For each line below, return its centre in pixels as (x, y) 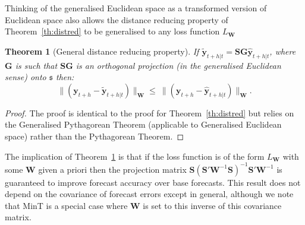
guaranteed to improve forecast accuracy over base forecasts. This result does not (153, 182)
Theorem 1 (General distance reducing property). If (102, 51)
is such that (36, 65)
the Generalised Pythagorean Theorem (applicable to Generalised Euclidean (143, 124)
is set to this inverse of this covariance (212, 205)
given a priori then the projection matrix (112, 169)
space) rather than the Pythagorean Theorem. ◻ (94, 136)
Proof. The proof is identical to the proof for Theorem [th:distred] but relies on (150, 113)
